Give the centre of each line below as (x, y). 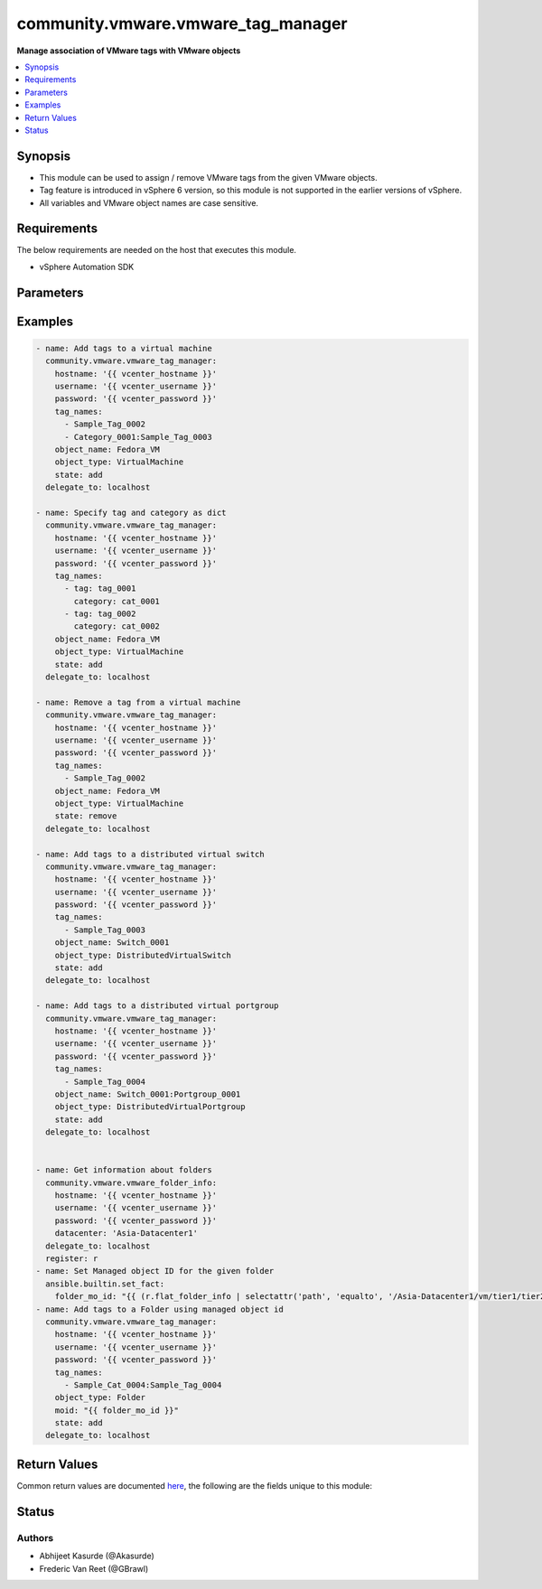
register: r (72, 1259)
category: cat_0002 (117, 626)
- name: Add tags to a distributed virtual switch (150, 854)
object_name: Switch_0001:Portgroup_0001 (148, 1094)
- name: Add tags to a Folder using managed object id (159, 1309)
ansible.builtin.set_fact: (105, 1284)
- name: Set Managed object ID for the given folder (155, 1271)
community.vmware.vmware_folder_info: (131, 1182)
